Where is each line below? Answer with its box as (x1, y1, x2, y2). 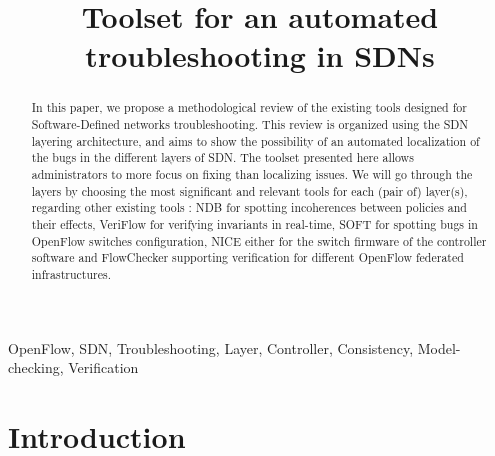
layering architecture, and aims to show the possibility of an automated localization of (31, 132, 480, 149)
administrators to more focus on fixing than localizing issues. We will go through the (31, 165, 473, 182)
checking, (8, 357, 64, 378)
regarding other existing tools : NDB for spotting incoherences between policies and (31, 199, 467, 216)
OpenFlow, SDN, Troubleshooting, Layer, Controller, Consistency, (8, 337, 414, 358)
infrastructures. (31, 265, 111, 282)
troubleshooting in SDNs (85, 35, 435, 76)
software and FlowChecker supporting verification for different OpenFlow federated (31, 249, 464, 266)
